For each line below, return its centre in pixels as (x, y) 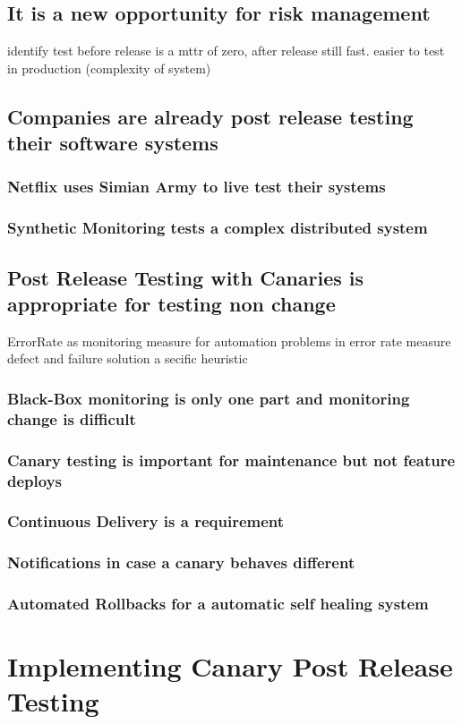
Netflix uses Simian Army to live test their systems (197, 187)
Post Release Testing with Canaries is (186, 277)
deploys (34, 480)
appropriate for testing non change (171, 304)
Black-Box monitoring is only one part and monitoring (209, 398)
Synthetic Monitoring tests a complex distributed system (218, 228)
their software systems (113, 143)
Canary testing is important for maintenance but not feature (231, 460)
